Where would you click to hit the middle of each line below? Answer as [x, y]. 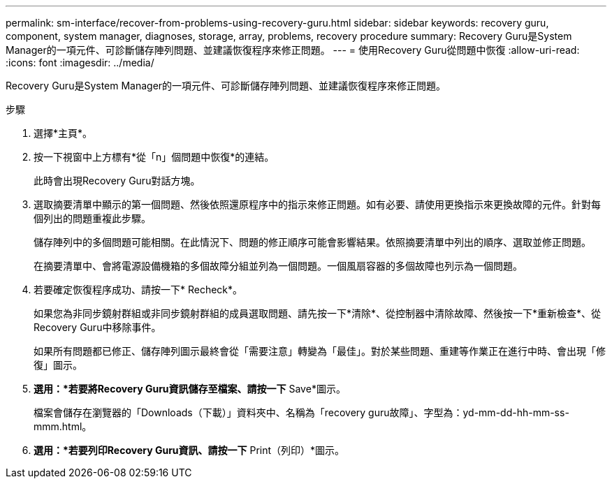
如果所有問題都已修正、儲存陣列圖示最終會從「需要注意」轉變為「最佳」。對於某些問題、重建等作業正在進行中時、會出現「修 [320, 351]
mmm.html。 [63, 426]
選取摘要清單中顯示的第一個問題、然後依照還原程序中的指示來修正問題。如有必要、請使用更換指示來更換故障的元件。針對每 [317, 204]
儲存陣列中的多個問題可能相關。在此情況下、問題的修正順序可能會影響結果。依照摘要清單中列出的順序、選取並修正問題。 [312, 242]
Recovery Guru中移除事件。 [97, 327]
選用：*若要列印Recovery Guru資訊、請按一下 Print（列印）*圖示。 [189, 450]
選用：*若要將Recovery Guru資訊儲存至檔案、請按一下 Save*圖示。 [190, 389]
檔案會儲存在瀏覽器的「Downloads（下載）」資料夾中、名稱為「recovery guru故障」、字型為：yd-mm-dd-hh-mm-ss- [301, 412]
